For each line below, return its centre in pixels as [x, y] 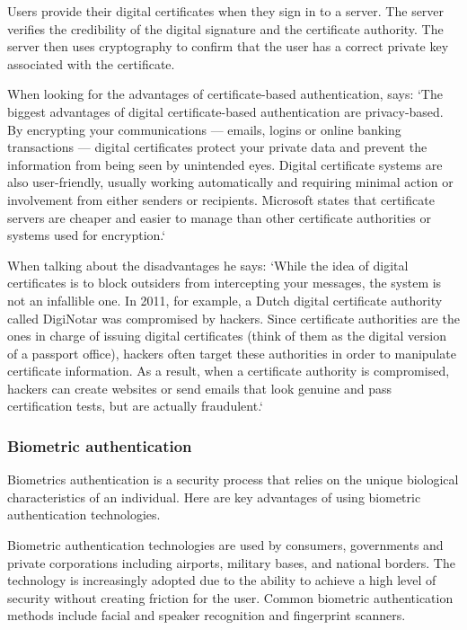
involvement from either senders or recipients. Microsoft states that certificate [221, 199]
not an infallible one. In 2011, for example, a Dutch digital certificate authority [225, 300]
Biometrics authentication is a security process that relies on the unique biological [233, 479]
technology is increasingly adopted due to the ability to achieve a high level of [222, 580]
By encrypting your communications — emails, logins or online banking [204, 129]
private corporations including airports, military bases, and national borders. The [231, 562]
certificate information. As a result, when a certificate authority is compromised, [229, 371]
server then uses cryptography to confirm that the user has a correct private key [228, 46]
